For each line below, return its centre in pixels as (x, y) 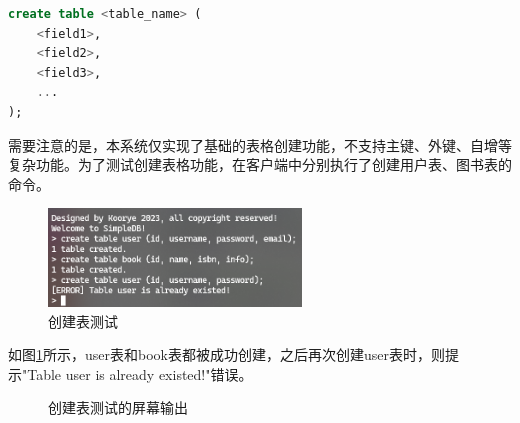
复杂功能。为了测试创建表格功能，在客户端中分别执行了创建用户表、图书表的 (260, 164)
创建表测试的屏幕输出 (118, 407)
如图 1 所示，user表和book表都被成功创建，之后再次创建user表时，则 (226, 354)
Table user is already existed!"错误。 (140, 373)
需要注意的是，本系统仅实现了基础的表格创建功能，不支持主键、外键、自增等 (260, 144)
